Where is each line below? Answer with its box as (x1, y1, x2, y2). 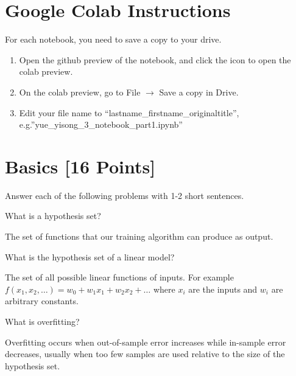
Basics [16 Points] (5, 153, 156, 178)
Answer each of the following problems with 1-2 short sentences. (5, 189, 244, 201)
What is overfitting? (5, 315, 80, 327)
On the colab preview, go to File (19, 85, 141, 98)
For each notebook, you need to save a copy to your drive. (5, 33, 222, 46)
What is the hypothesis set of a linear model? (5, 250, 175, 263)
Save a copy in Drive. (159, 85, 239, 98)
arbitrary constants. (5, 294, 79, 307)
